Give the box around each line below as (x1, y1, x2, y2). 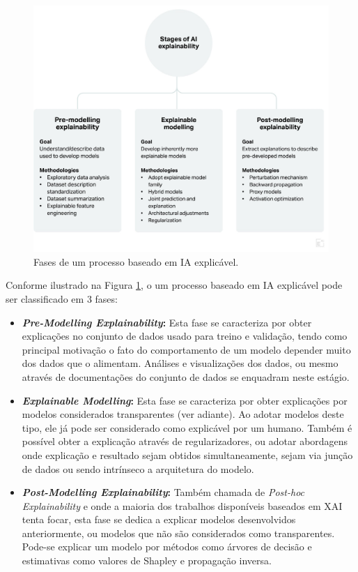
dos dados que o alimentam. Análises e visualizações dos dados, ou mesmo (22, 356, 338, 370)
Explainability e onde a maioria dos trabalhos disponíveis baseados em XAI (22, 498, 343, 513)
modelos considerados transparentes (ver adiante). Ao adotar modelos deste (22, 407, 344, 421)
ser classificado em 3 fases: (6, 291, 118, 306)
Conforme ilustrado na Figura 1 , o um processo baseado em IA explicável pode (6, 278, 343, 292)
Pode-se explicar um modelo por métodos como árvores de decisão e (22, 539, 312, 554)
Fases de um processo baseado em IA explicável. (33, 254, 239, 269)
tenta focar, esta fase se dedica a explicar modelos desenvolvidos (22, 512, 296, 527)
